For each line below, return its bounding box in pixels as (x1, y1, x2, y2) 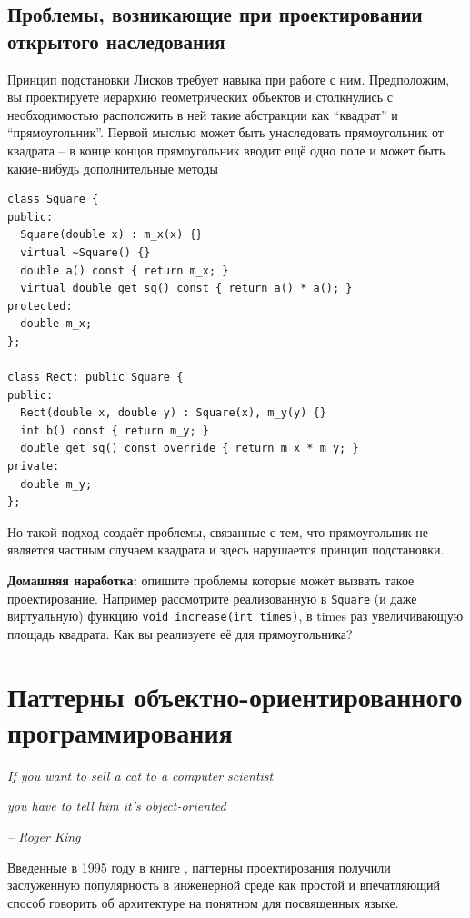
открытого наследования (7, 26, 225, 55)
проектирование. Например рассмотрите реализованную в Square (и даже (7, 588, 417, 607)
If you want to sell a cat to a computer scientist (7, 765, 274, 784)
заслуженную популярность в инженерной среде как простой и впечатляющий (7, 875, 440, 894)
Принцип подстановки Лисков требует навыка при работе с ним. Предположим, (7, 69, 450, 88)
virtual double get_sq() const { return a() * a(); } (20, 282, 353, 295)
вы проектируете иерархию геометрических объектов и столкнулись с (7, 87, 394, 106)
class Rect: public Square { (7, 371, 184, 384)
